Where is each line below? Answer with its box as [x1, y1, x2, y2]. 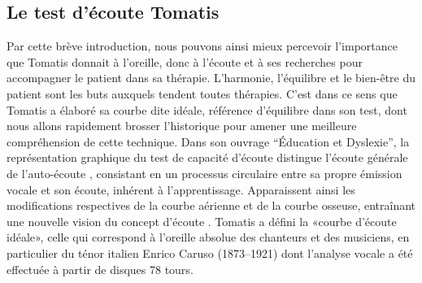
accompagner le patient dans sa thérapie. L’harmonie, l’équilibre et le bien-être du [7, 69, 415, 86]
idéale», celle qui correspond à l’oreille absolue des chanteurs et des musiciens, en [7, 229, 410, 246]
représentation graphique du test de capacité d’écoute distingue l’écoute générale [7, 149, 408, 166]
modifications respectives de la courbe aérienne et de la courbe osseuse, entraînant [7, 197, 416, 214]
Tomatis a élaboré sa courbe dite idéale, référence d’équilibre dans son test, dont [7, 101, 407, 118]
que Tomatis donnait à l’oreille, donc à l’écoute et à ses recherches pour [7, 53, 363, 70]
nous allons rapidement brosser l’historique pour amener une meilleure [7, 117, 357, 134]
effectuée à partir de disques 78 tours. [7, 260, 194, 277]
